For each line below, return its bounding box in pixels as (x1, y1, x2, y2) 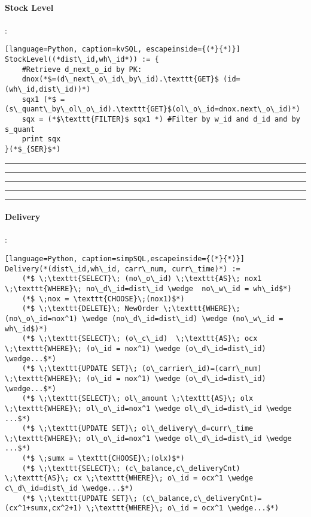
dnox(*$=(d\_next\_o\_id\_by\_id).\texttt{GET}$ (22, 75, 219, 84)
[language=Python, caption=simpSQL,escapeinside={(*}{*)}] (5, 255, 245, 263)
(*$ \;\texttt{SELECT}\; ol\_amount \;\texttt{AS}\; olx (22, 394, 254, 403)
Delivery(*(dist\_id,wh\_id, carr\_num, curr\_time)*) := (5, 264, 240, 273)
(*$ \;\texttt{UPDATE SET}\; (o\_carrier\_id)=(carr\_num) (22, 364, 262, 373)
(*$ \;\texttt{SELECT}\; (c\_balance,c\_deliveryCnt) (22, 464, 240, 473)
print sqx (22, 135, 61, 144)
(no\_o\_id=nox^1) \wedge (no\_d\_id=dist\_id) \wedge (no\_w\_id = (5, 314, 283, 323)
